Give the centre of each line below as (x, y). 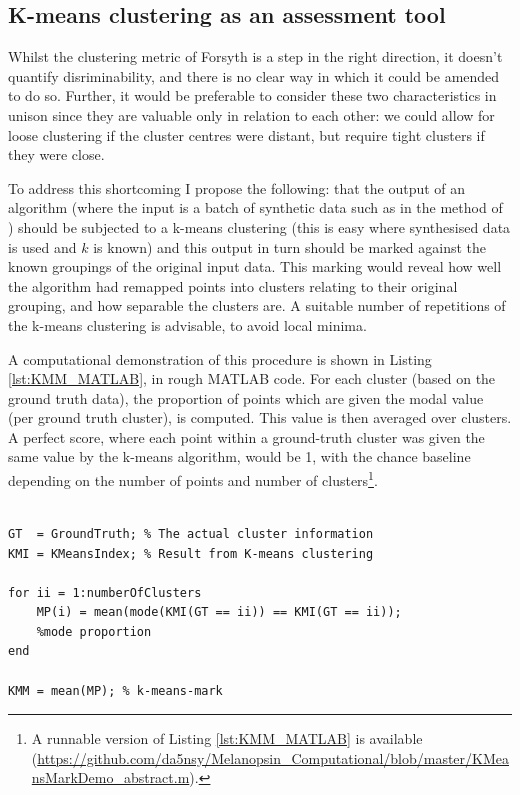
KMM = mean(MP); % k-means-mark (115, 690)
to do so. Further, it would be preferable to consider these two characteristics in (252, 95)
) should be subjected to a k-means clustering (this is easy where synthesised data (259, 226)
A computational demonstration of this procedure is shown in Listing (220, 358)
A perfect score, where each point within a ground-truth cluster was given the (246, 436)
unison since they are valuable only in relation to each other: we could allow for (251, 114)
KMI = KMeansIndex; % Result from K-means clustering (191, 553)
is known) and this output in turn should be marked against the (290, 246)
